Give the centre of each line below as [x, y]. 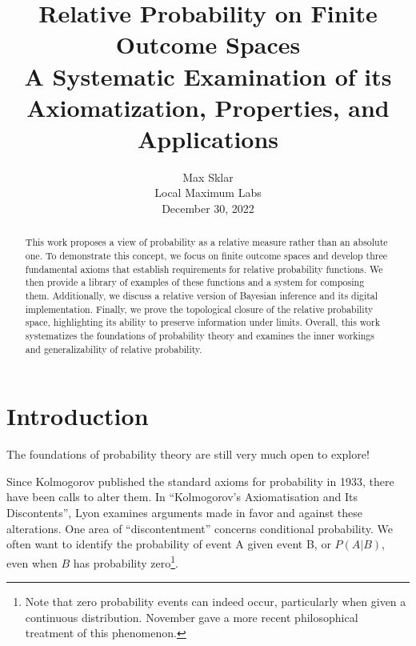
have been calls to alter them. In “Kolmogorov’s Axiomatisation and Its [182, 497]
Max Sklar [208, 177]
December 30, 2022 [208, 209]
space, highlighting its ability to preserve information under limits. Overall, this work [202, 322]
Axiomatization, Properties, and [208, 107]
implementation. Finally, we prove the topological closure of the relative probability [199, 309]
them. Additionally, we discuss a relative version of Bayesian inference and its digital [202, 296]
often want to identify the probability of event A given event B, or [169, 544]
